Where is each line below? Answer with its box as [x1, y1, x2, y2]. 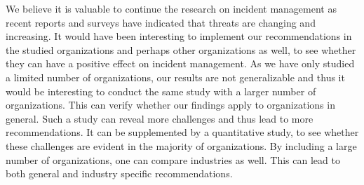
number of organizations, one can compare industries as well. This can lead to [6, 152, 340, 167]
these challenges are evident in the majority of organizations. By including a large [6, 138, 357, 153]
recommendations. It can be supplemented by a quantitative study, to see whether [6, 125, 359, 139]
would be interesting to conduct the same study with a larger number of [6, 83, 316, 98]
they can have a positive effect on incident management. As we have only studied [6, 56, 355, 71]
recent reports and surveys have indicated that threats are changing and [6, 15, 316, 29]
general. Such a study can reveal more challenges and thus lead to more [6, 111, 314, 125]
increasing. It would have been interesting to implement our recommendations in [6, 29, 352, 43]
